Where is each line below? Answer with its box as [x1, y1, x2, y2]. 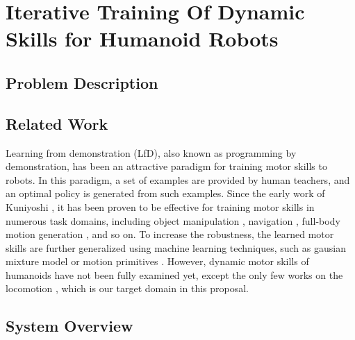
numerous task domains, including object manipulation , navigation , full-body [6, 213, 340, 228]
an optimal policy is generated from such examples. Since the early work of [6, 186, 325, 201]
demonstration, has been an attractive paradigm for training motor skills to [6, 159, 327, 173]
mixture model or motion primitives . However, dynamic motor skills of [6, 254, 309, 269]
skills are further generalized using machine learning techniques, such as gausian [6, 240, 346, 255]
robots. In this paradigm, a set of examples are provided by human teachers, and [6, 172, 350, 187]
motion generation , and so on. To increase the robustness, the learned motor [6, 227, 334, 241]
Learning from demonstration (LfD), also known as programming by [6, 145, 297, 160]
